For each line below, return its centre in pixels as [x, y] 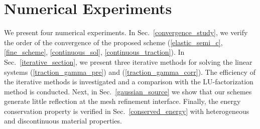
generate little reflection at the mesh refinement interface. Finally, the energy [122, 101]
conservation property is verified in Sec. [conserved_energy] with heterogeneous [127, 111]
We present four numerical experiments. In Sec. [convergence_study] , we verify [126, 32]
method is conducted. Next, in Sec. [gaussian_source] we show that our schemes [128, 91]
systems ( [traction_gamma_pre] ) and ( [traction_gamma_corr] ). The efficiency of [130, 72]
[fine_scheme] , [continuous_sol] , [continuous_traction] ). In [94, 52]
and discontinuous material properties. [63, 121]
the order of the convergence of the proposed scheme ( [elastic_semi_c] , [113, 42]
